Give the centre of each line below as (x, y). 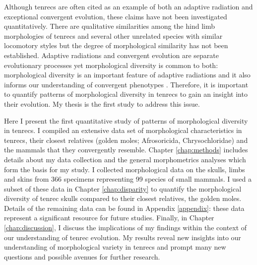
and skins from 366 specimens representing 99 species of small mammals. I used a (128, 179)
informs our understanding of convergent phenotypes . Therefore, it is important (126, 84)
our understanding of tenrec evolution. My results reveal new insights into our (123, 237)
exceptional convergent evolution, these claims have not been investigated (116, 16)
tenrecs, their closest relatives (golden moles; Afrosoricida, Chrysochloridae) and (126, 140)
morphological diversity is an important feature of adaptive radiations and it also (127, 75)
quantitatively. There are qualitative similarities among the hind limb (109, 26)
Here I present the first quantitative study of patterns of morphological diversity (126, 120)
